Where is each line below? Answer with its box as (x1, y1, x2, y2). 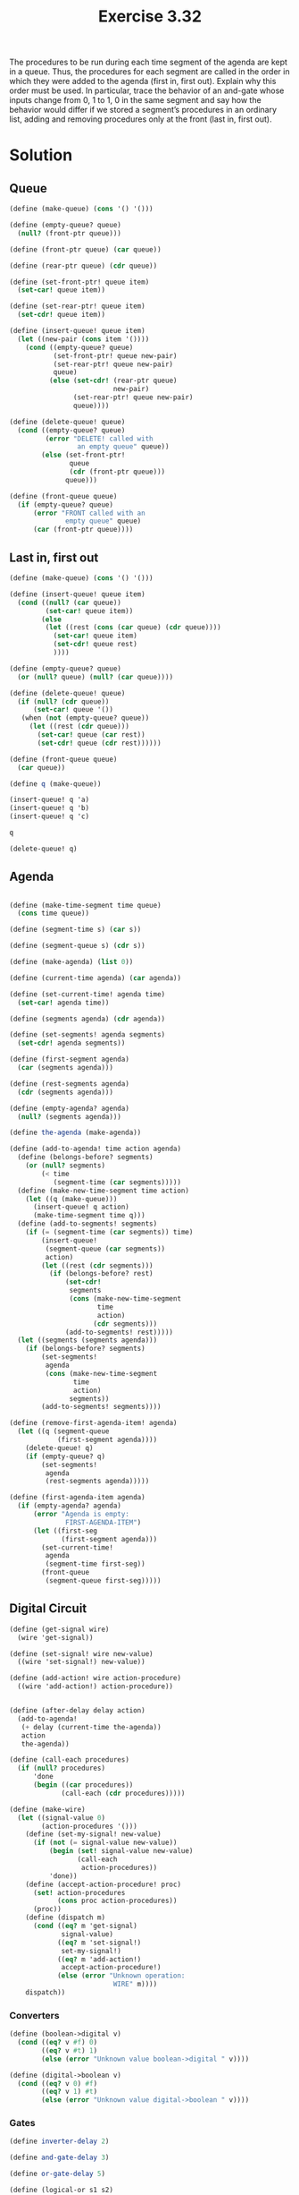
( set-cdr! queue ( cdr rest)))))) (37, 739, 162, 747)
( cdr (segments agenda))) (17, 1088, 114, 1097)
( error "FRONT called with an (32, 508, 145, 517)
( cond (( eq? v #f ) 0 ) (17, 2038, 98, 2047)
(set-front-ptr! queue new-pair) (53, 351, 178, 360)
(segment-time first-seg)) (45, 1559, 145, 1568)
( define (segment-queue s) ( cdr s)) (9, 942, 145, 951)
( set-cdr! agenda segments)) (17, 1038, 126, 1048)
